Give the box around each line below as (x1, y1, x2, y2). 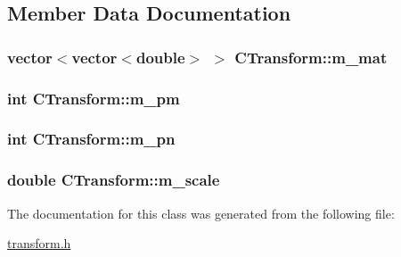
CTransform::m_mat (234, 46, 388, 68)
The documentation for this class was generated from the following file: (7, 203, 395, 222)
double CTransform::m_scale (7, 169, 220, 191)
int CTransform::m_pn (7, 128, 176, 150)
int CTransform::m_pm (7, 87, 180, 109)
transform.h (7, 234, 71, 253)
